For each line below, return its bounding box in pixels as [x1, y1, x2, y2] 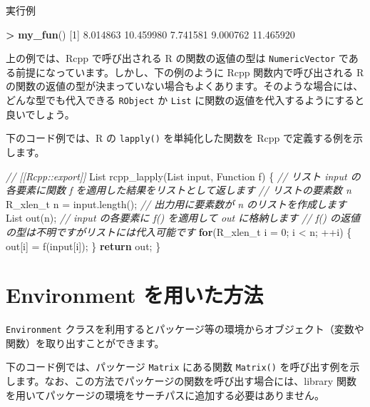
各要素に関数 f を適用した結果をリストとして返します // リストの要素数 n [6, 182, 351, 197]
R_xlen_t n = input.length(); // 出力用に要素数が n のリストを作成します [6, 196, 347, 211]
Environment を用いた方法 [6, 280, 264, 309]
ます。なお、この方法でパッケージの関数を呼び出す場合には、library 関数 [15, 373, 356, 388]
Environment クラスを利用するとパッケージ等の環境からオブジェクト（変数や [6, 321, 364, 336]
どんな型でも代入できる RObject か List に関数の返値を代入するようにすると [6, 93, 365, 108]
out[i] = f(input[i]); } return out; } [6, 238, 161, 253]
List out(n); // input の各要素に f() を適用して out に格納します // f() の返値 [6, 210, 361, 225]
